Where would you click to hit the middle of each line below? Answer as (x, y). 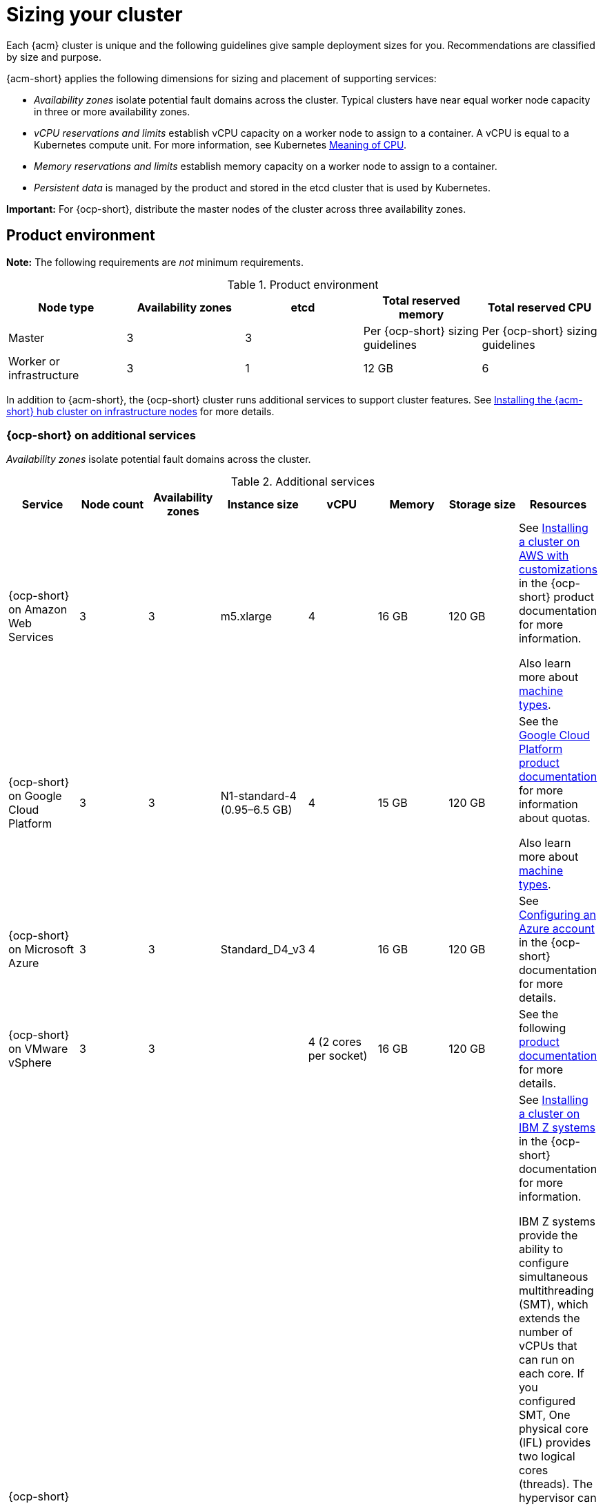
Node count (112, 505)
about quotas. (554, 818)
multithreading (556, 1291)
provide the (548, 1236)
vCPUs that (548, 1346)
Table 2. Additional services (303, 482)
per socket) (338, 1056)
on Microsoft (41, 950)
